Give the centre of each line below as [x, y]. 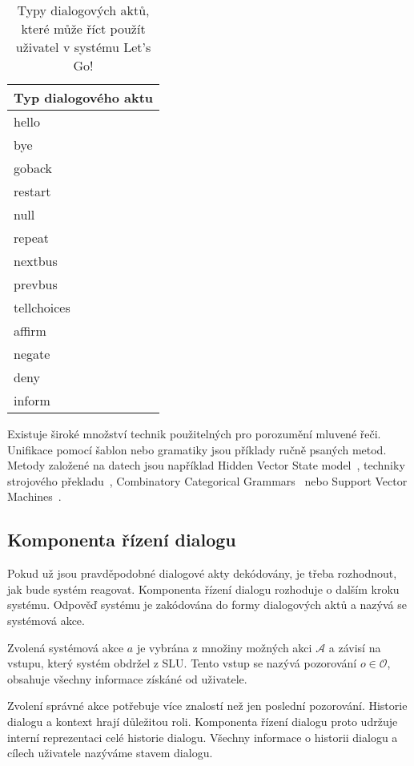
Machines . [34, 496]
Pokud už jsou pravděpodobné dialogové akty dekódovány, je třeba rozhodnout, [202, 573]
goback [33, 168]
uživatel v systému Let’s [83, 47]
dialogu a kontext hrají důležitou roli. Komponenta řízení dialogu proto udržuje [203, 721]
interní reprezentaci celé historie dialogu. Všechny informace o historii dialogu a [203, 737]
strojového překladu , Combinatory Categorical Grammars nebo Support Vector [207, 480]
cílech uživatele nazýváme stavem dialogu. [110, 753]
